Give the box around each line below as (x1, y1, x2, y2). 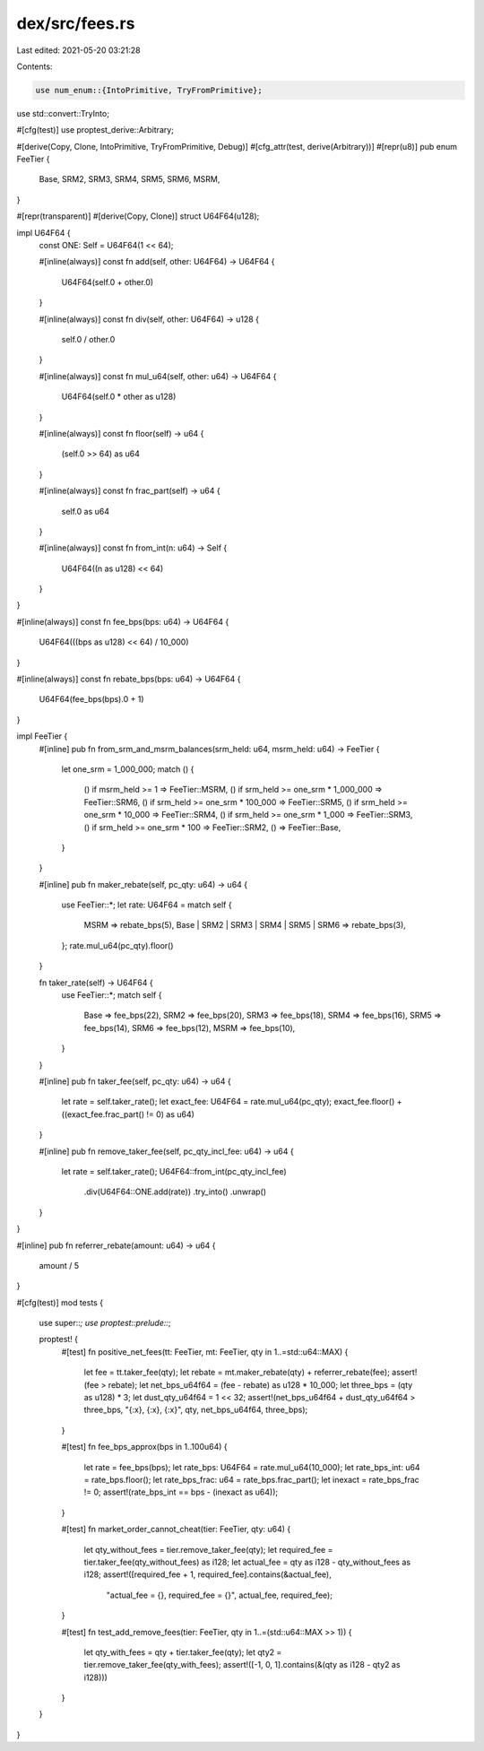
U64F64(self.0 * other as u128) (61, 391, 177, 403)
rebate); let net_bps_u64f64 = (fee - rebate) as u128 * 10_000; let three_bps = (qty (108, 1379, 413, 1390)
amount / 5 (39, 1260, 80, 1270)
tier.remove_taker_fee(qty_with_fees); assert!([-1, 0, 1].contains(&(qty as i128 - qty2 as (83, 1660, 401, 1670)
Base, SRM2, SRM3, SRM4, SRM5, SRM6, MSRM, (39, 174, 220, 185)
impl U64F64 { (16, 227, 71, 238)
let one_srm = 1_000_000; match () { (61, 763, 194, 775)
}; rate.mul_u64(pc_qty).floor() (61, 940, 174, 950)
